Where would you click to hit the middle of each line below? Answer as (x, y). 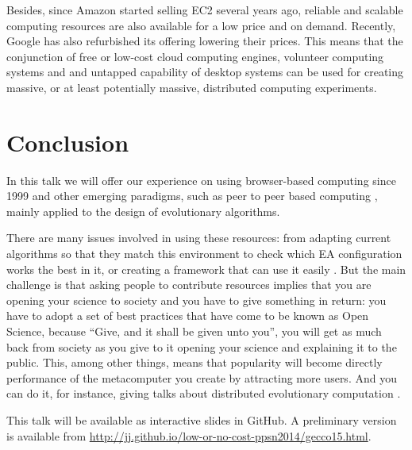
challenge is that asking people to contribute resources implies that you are (189, 285)
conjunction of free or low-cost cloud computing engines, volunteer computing (195, 56)
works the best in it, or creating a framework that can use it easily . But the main (206, 269)
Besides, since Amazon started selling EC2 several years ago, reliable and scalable (205, 10)
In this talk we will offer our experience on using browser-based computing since (201, 180)
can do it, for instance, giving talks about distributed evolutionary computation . (204, 393)
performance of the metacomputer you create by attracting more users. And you (202, 377)
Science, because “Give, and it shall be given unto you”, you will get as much (194, 331)
